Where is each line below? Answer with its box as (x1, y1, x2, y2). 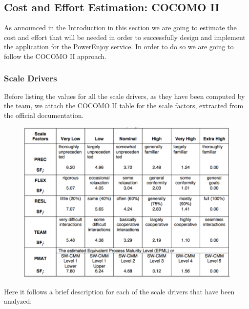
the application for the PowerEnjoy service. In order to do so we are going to (4, 41, 234, 52)
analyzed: (4, 296, 32, 306)
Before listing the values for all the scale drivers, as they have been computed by (4, 91, 245, 101)
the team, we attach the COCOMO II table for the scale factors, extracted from (4, 100, 244, 111)
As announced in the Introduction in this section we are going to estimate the (4, 22, 237, 33)
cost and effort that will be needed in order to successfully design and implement (4, 32, 246, 42)
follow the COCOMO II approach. (4, 51, 106, 61)
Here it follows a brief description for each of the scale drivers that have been (4, 286, 235, 296)
